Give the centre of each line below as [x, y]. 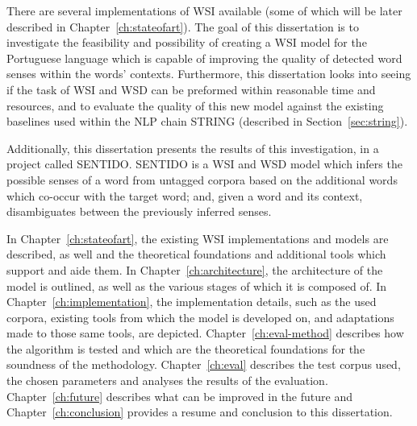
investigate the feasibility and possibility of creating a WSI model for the [187, 42]
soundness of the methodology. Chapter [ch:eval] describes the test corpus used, [204, 364]
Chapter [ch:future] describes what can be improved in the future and [179, 396]
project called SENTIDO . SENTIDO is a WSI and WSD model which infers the [204, 164]
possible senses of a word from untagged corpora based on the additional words [202, 179]
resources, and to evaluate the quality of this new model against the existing [195, 105]
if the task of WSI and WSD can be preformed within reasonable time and [191, 89]
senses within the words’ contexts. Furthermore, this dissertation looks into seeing [209, 74]
